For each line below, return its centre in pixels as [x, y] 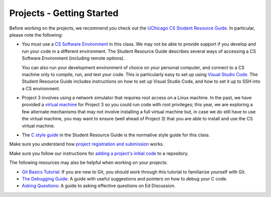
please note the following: [36, 35]
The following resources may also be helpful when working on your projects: [89, 162]
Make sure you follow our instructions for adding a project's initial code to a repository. [99, 153]
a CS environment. [41, 88]
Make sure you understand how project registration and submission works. [87, 144]
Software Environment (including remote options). [73, 58]
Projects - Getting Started [64, 13]
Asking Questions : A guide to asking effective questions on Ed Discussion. [99, 186]
